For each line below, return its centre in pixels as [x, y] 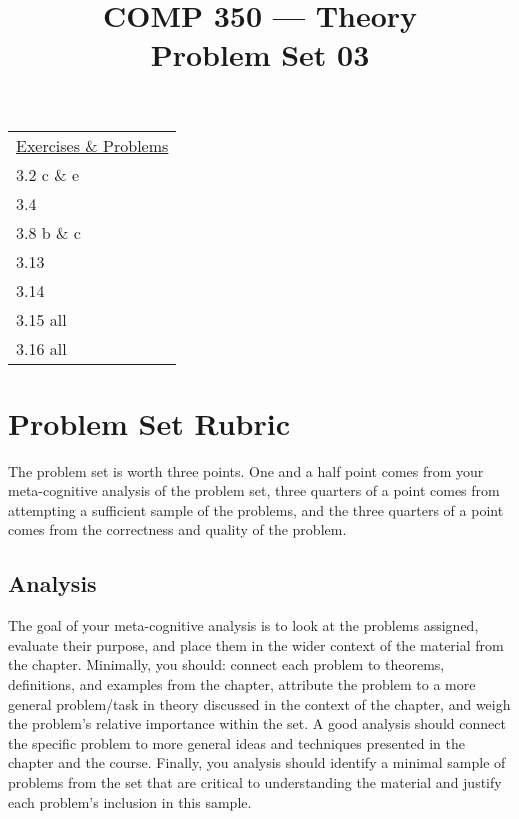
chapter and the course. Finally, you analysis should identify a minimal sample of [257, 762]
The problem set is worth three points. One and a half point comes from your [246, 470]
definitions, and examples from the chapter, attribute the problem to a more [242, 684]
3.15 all [41, 319]
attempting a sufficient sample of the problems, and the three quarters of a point [256, 509]
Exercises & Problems [92, 145]
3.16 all [41, 348]
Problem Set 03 [260, 54]
